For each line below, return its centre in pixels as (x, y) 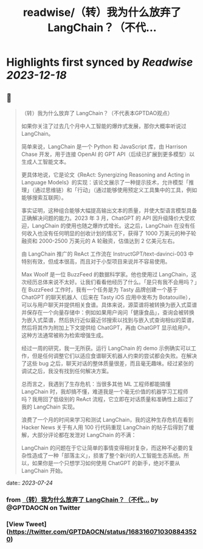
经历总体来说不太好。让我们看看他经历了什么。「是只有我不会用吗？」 (112, 282)
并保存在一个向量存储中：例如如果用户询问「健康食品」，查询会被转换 (108, 312)
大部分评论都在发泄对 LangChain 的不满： (84, 435)
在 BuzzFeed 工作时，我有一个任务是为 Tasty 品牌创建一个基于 (99, 289)
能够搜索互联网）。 (44, 198)
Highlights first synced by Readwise (100, 62)
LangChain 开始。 (43, 470)
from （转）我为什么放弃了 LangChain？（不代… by (82, 500)
